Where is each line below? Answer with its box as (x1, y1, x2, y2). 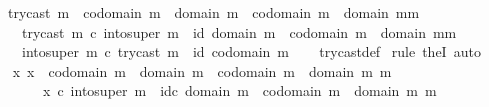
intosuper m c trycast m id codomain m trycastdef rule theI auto (21, 41, 481, 62)
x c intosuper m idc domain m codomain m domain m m (42, 80, 437, 101)
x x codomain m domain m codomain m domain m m (12, 60, 392, 81)
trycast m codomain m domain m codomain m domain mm (7, 2, 420, 22)
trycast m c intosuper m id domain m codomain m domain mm (21, 21, 457, 42)
